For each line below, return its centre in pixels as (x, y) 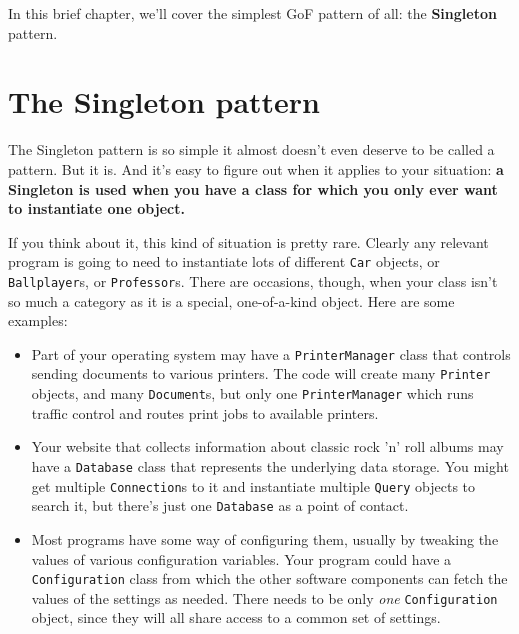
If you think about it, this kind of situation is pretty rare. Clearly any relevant (248, 241)
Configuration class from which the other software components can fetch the (269, 578)
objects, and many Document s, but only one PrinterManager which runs (252, 393)
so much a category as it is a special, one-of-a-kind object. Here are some (231, 300)
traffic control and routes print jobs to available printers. (205, 412)
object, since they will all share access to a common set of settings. (236, 617)
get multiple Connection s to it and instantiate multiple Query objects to (253, 485)
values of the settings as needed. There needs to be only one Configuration (264, 597)
